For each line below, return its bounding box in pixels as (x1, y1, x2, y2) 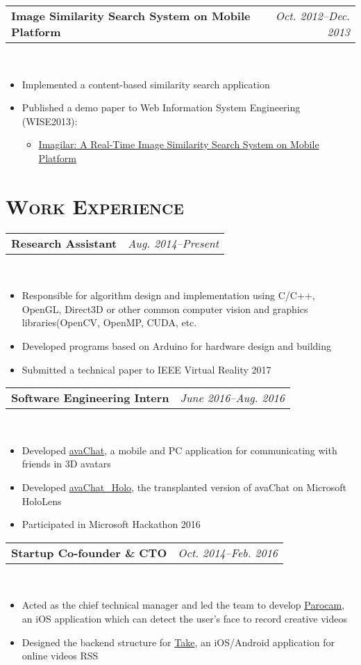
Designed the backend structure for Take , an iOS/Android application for (22, 634, 335, 649)
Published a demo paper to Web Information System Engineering (22, 100, 301, 115)
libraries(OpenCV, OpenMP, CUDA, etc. (22, 315, 197, 330)
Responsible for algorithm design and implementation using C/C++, (22, 288, 315, 303)
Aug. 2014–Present (128, 234, 219, 251)
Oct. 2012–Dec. (275, 8, 350, 24)
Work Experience (6, 191, 184, 220)
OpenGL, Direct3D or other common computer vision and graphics (22, 301, 308, 316)
